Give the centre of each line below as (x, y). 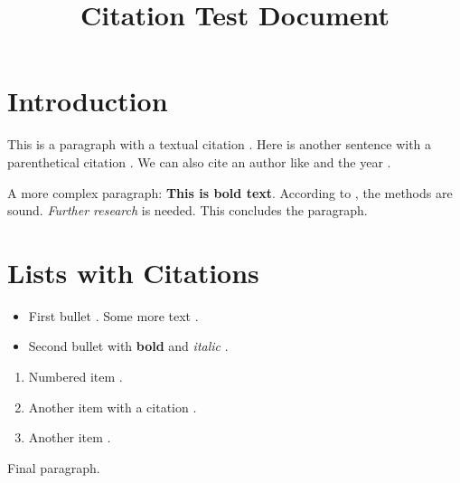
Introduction (88, 101)
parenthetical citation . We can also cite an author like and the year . (199, 161)
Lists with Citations (133, 272)
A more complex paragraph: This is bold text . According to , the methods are (230, 192)
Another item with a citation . (113, 407)
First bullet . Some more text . (113, 315)
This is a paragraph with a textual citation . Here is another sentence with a (220, 144)
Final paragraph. (54, 467)
